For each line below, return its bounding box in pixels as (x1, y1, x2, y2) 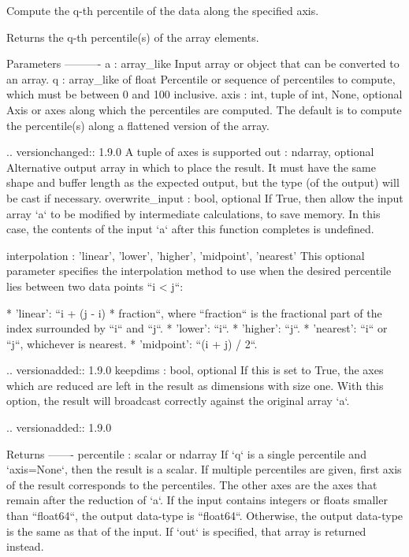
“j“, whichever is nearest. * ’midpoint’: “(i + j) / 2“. (6, 335, 258, 351)
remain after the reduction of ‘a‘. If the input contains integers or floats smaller (6, 492, 388, 508)
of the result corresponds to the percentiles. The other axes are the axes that (6, 476, 377, 492)
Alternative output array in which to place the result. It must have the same (6, 158, 376, 175)
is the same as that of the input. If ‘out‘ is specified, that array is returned (6, 522, 366, 539)
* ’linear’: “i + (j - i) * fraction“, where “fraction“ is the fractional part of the (6, 304, 382, 321)
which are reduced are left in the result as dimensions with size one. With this (6, 377, 384, 393)
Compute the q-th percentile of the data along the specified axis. (6, 2, 319, 18)
